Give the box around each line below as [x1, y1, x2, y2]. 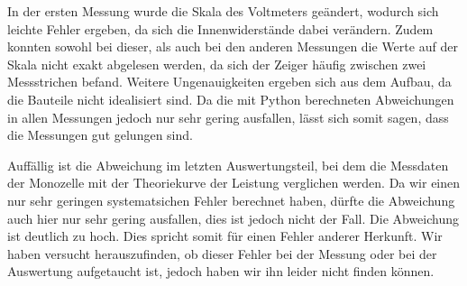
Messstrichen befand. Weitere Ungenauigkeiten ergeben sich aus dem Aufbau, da [7, 72, 452, 91]
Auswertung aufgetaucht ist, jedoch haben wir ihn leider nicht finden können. [7, 262, 435, 281]
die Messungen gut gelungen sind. [7, 125, 193, 144]
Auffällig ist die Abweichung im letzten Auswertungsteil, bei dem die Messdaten [7, 155, 449, 174]
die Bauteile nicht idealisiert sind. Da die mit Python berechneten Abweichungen [7, 89, 454, 108]
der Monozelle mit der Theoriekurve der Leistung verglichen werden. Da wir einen [7, 173, 461, 192]
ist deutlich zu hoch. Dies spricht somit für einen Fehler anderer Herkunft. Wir [7, 226, 443, 245]
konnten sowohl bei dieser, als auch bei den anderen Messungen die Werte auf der [7, 37, 458, 56]
